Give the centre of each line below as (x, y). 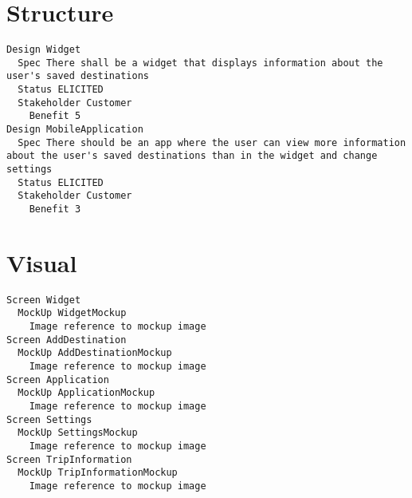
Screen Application (58, 379)
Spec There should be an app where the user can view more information (212, 142)
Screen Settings (49, 419)
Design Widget (44, 50)
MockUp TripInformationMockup (98, 473)
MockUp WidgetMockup (72, 313)
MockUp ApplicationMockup (86, 393)
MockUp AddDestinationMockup (95, 353)
